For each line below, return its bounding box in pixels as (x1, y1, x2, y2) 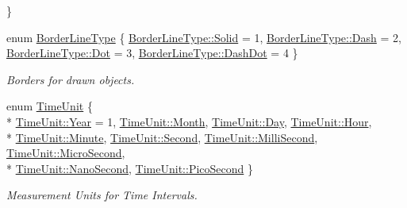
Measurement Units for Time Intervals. (6, 187, 198, 203)
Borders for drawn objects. (6, 71, 135, 87)
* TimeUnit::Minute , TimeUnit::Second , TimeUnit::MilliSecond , (6, 129, 318, 145)
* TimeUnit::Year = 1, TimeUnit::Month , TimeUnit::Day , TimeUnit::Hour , (6, 113, 372, 129)
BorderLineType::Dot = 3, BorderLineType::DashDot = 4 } (6, 44, 298, 61)
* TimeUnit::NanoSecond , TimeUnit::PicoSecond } (6, 160, 253, 176)
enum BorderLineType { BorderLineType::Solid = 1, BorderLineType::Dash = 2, (6, 29, 401, 45)
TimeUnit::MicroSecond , (6, 144, 125, 161)
